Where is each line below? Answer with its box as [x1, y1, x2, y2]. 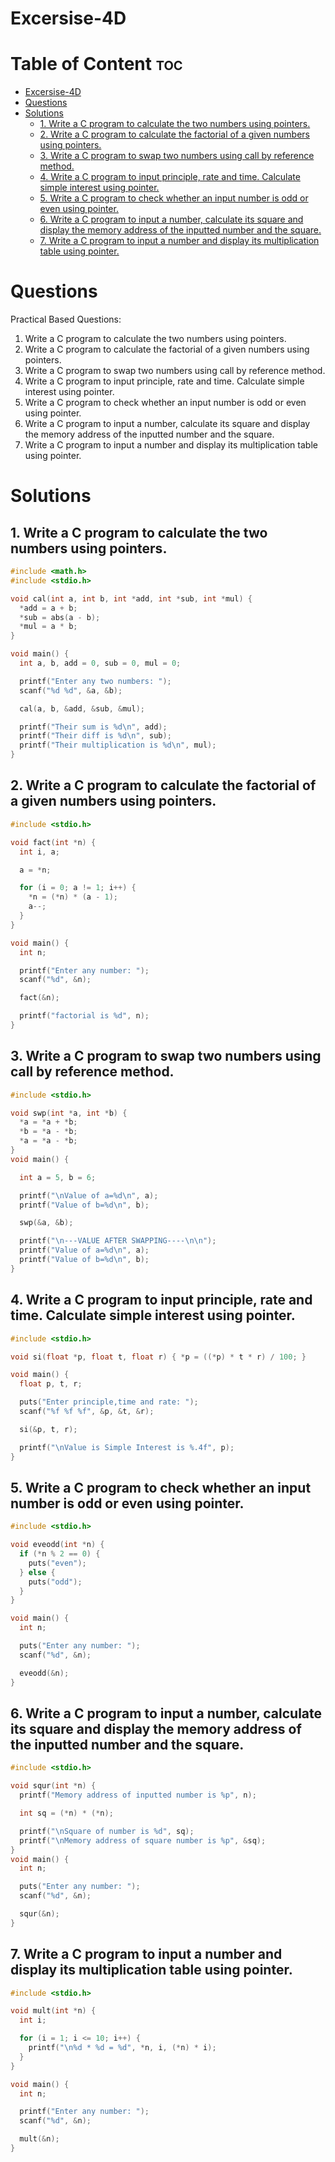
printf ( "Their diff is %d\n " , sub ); [19, 731, 172, 741]
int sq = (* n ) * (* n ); [19, 1808, 114, 1818]
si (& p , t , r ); [19, 1424, 78, 1434]
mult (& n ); [19, 2134, 60, 2144]
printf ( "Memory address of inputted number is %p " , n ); [19, 1790, 257, 1801]
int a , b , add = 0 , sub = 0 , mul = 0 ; [19, 658, 182, 669]
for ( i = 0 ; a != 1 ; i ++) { [19, 883, 137, 893]
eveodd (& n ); [19, 1668, 70, 1678]
